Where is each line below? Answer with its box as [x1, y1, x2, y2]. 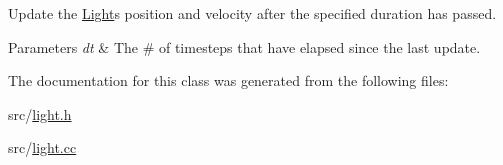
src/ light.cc [8, 137, 77, 158]
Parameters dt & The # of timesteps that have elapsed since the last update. [8, 36, 481, 57]
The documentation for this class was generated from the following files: [8, 70, 449, 91]
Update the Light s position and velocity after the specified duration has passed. [8, 3, 497, 23]
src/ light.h [8, 103, 72, 124]
